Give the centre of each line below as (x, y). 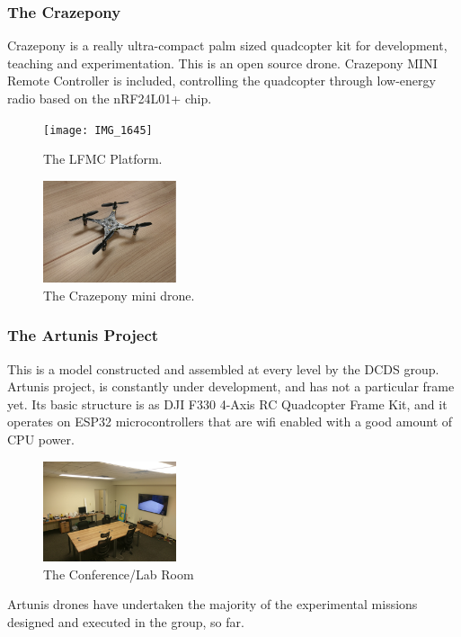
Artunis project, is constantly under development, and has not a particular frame (231, 386)
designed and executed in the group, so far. (126, 621)
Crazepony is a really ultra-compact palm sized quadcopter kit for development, (227, 45)
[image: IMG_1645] (98, 130)
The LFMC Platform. (103, 159)
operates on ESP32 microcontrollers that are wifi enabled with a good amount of (230, 422)
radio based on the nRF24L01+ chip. (110, 98)
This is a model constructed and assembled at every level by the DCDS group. (223, 368)
